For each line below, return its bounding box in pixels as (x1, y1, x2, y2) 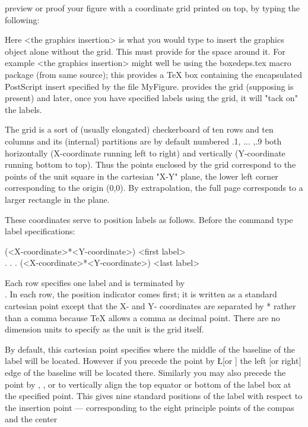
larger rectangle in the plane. (5, 193, 110, 205)
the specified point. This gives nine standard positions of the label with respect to (5, 390, 303, 402)
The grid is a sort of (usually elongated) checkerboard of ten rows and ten (5, 123, 274, 136)
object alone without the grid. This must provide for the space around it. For (5, 45, 285, 57)
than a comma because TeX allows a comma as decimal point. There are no (5, 311, 280, 324)
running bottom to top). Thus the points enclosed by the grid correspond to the (5, 158, 296, 171)
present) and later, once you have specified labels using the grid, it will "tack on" (5, 92, 298, 104)
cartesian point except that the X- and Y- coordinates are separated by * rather (5, 300, 296, 312)
